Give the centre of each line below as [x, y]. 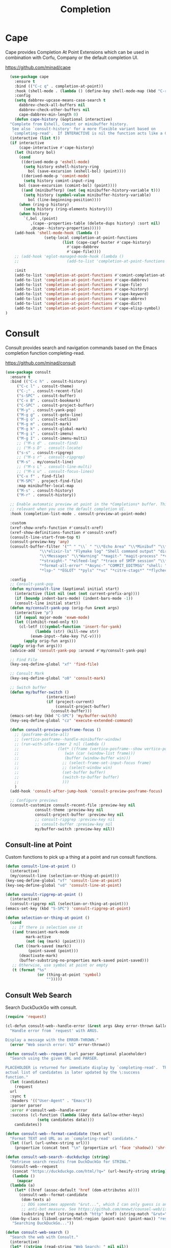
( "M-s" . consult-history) [45, 490]
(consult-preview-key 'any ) [40, 542]
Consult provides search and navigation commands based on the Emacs [81, 348]
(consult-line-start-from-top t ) [45, 537]
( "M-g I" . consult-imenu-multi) [52, 438]
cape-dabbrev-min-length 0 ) [49, 115]
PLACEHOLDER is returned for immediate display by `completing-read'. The [87, 1068]
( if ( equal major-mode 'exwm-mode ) [52, 617]
